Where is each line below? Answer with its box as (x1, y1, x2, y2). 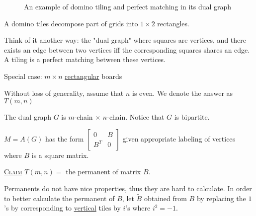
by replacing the (196, 193, 246, 203)
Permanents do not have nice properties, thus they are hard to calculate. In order (4, 183, 252, 193)
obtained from (144, 193, 187, 203)
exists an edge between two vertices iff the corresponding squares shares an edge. (4, 44, 250, 55)
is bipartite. (174, 112, 210, 122)
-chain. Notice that (107, 112, 165, 122)
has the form (45, 133, 84, 144)
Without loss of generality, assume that (4, 87, 124, 98)
